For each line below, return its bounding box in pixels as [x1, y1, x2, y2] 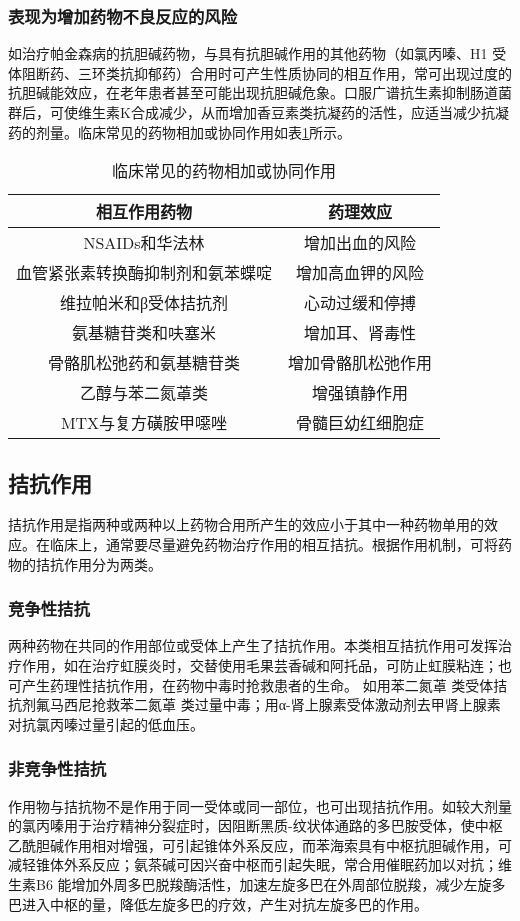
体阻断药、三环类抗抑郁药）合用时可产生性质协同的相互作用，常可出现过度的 [8, 62, 512, 83]
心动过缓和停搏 [304, 291, 417, 315]
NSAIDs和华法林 [83, 231, 205, 255]
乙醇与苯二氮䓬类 [80, 381, 209, 405]
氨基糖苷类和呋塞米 [72, 321, 217, 345]
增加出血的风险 [304, 231, 417, 255]
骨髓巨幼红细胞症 [296, 411, 425, 435]
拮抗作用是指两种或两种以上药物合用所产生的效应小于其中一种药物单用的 [8, 514, 484, 535]
